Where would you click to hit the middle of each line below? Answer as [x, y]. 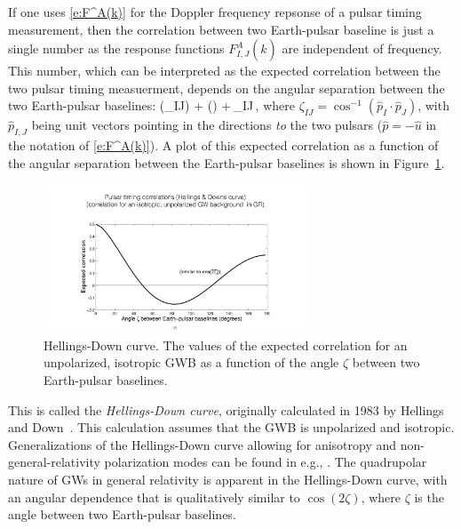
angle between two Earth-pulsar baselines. [122, 514]
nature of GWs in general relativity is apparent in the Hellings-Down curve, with [228, 480]
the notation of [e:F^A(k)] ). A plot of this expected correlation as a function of [223, 145]
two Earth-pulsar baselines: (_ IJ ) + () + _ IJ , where [151, 105]
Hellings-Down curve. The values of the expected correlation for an [226, 345]
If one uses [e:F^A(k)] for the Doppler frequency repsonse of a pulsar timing [215, 12]
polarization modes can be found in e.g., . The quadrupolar [266, 462]
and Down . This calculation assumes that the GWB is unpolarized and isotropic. [231, 427]
